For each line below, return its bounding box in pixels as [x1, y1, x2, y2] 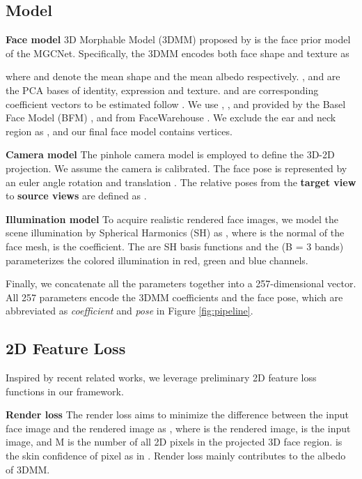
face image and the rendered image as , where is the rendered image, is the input [6, 420, 351, 435]
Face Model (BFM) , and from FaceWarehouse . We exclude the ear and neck [6, 110, 336, 125]
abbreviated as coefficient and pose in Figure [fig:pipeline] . [6, 303, 253, 318]
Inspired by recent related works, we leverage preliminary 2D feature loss [6, 370, 317, 385]
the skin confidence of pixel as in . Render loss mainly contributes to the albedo [6, 448, 346, 463]
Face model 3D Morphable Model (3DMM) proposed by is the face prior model [6, 32, 351, 47]
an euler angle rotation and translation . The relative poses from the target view [6, 174, 356, 189]
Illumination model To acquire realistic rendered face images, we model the [6, 211, 339, 226]
